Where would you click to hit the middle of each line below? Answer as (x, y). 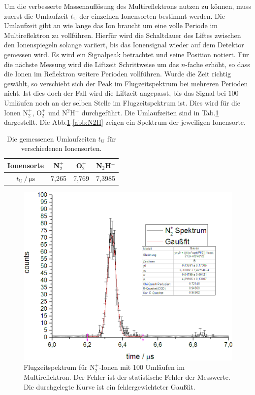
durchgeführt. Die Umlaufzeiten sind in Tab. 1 (150, 112)
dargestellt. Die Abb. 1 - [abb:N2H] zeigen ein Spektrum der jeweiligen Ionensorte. (125, 122)
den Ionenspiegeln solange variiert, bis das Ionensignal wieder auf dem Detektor (124, 45)
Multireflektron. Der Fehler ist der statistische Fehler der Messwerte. (127, 377)
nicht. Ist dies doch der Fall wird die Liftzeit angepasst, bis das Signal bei (115, 93)
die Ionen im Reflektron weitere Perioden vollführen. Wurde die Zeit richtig (118, 74)
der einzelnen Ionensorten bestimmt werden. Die (152, 16)
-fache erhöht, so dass (218, 64)
